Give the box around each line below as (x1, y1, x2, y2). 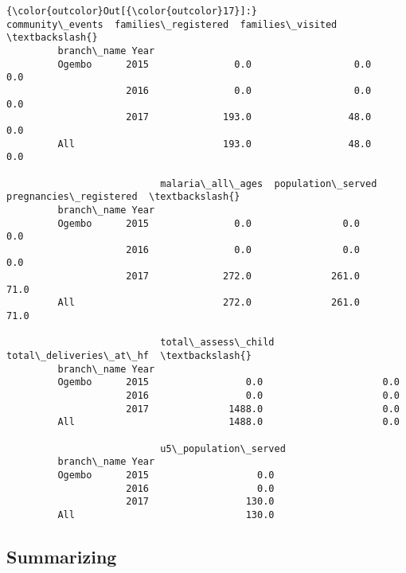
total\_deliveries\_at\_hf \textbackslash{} (6, 350, 252, 362)
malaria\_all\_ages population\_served (160, 177, 377, 189)
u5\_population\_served (160, 442, 286, 454)
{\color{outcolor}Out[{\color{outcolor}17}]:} (6, 6, 257, 17)
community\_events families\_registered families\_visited (6, 18, 338, 30)
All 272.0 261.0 (57, 297, 360, 309)
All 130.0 (57, 509, 275, 520)
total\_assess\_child (160, 337, 275, 349)
